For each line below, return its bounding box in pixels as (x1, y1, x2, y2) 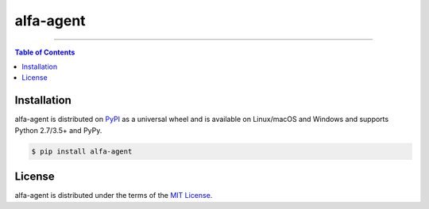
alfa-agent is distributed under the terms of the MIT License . (14, 191, 213, 200)
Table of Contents (14, 47, 75, 57)
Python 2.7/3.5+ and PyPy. (14, 125, 102, 135)
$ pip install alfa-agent (31, 146, 133, 156)
